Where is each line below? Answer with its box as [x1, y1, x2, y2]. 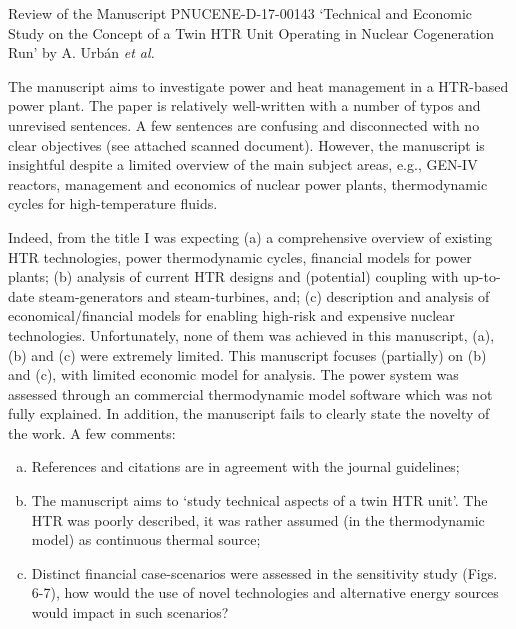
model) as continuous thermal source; [31, 529, 261, 550]
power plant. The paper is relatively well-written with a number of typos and [8, 95, 481, 116]
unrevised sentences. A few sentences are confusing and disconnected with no [8, 114, 480, 135]
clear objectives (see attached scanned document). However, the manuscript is [8, 134, 485, 155]
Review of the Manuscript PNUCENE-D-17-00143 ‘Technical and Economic [8, 3, 473, 23]
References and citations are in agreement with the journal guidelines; [31, 456, 460, 477]
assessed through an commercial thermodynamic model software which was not [8, 383, 493, 404]
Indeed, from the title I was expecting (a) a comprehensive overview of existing [8, 226, 493, 247]
